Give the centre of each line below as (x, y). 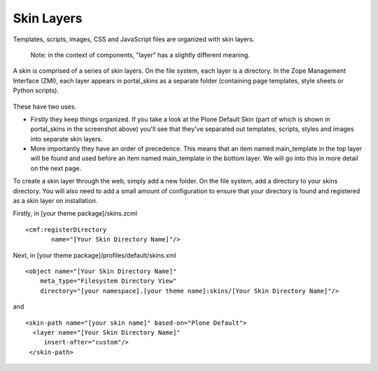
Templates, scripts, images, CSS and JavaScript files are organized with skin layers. (134, 39)
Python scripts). (36, 90)
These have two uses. (45, 106)
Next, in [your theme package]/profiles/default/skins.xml (94, 255)
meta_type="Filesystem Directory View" (108, 281)
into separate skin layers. (66, 139)
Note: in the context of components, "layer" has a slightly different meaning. (140, 55)
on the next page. (56, 168)
